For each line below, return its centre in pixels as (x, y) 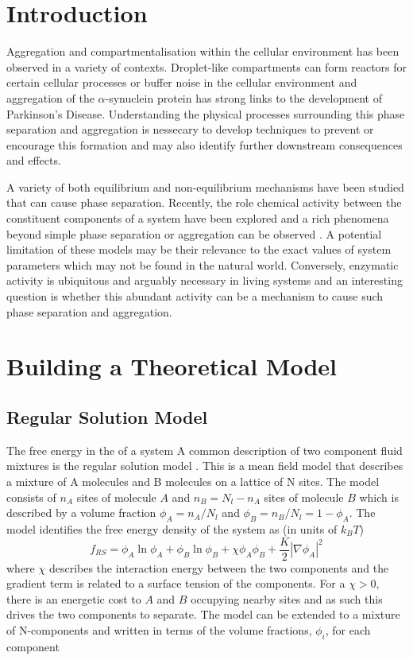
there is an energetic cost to (74, 598)
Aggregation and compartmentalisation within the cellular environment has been (203, 51)
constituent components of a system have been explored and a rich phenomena (198, 218)
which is (379, 497)
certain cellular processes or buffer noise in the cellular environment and (182, 82)
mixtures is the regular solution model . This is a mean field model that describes (205, 466)
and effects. (34, 160)
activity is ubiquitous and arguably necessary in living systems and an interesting (205, 280)
